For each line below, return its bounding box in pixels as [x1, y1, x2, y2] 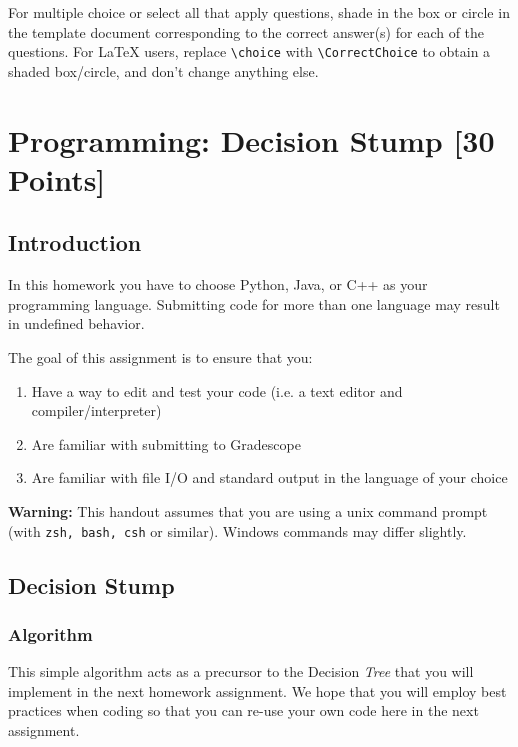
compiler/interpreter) [31, 400, 162, 421]
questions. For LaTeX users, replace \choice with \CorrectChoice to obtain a [8, 41, 491, 62]
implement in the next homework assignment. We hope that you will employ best [8, 680, 507, 701]
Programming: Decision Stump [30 [8, 119, 495, 160]
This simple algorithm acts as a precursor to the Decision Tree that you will [8, 661, 474, 682]
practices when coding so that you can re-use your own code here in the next [8, 700, 479, 721]
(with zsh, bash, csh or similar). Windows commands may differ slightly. [8, 520, 467, 541]
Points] [8, 158, 106, 199]
